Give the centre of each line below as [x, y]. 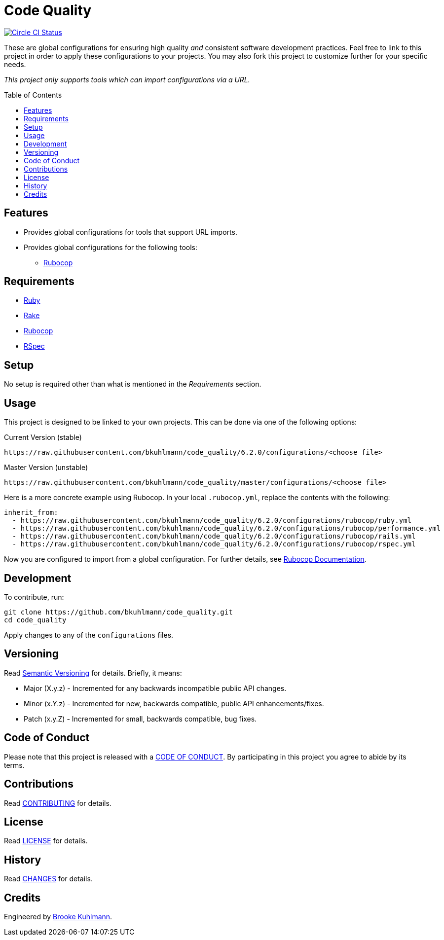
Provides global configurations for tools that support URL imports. [130, 232]
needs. [15, 64]
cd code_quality [35, 620]
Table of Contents [33, 95]
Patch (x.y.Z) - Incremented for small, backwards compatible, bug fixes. [140, 719]
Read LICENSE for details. [46, 841]
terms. [14, 765]
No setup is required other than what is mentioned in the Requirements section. [133, 384]
